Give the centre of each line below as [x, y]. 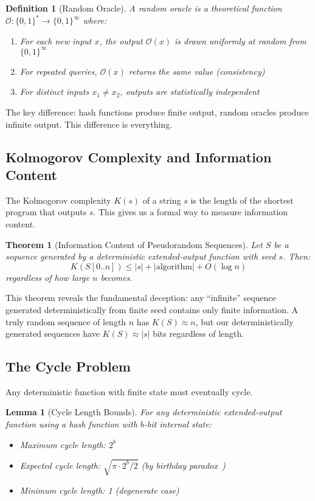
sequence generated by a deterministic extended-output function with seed [141, 256]
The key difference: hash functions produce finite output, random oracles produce [157, 112]
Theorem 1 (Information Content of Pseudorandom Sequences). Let [134, 244]
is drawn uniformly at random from [241, 40]
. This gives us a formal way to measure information [191, 212]
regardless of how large [47, 277]
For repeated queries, [58, 71]
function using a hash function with [71, 424]
